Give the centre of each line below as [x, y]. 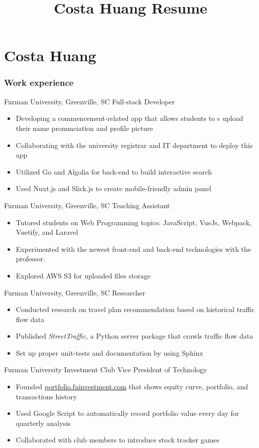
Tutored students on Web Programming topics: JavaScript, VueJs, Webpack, [134, 222]
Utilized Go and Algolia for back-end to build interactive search [114, 171]
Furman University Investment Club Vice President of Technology [106, 369]
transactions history [46, 396]
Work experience [39, 83]
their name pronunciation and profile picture [84, 128]
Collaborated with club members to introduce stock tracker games [118, 440]
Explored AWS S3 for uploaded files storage [83, 275]
